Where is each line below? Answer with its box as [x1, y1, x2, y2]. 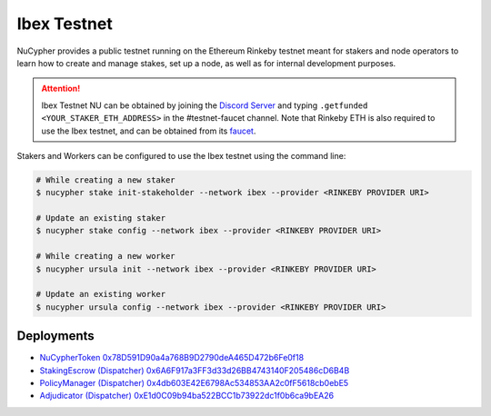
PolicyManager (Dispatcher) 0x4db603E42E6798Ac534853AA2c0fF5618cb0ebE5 [39, 378, 349, 389]
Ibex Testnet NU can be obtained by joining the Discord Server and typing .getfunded [41, 100, 368, 111]
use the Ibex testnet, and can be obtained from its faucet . [41, 125, 256, 136]
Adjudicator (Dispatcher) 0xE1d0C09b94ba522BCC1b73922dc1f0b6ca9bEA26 [39, 391, 335, 401]
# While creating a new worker [35, 251, 176, 262]
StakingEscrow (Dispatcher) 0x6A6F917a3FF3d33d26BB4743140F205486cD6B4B [39, 364, 350, 376]
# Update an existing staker [35, 213, 166, 223]
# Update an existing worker [35, 289, 166, 300]
